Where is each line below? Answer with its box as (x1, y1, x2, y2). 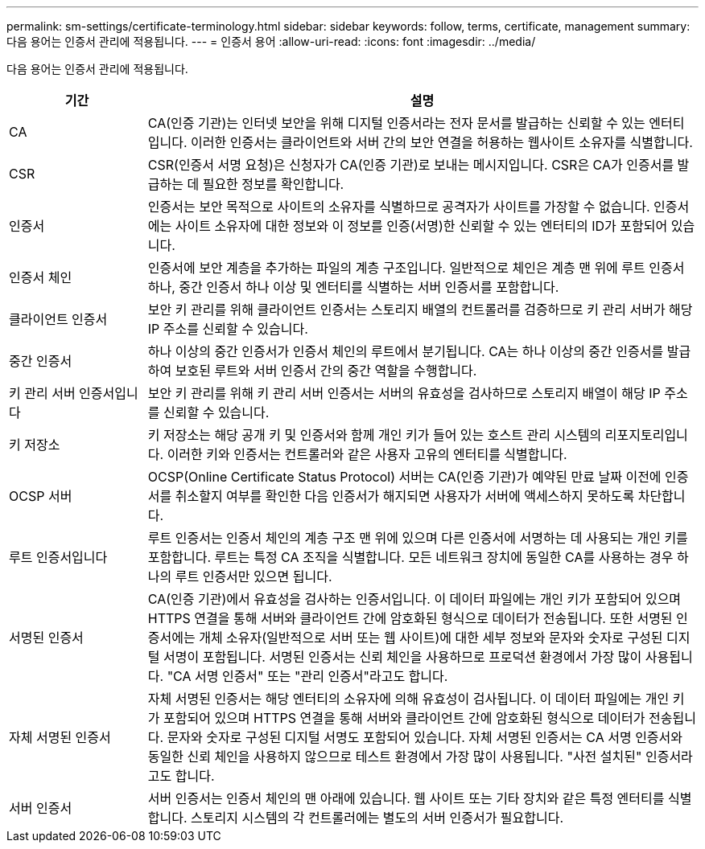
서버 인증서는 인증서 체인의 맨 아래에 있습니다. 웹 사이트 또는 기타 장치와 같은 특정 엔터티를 (147, 790, 665, 806)
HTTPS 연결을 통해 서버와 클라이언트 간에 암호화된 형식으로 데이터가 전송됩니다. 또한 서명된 (147, 610, 673, 626)
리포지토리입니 (604, 427, 688, 443)
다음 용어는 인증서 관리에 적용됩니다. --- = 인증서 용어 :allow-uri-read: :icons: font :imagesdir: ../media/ (6, 35, 536, 48)
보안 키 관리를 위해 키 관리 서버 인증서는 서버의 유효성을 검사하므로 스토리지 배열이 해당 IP (147, 385, 661, 401)
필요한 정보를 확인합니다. (202, 176, 344, 192)
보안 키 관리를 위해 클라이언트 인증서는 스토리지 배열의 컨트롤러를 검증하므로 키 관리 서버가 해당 (147, 301, 693, 318)
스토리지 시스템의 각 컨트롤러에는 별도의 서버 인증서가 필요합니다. (191, 810, 564, 826)
